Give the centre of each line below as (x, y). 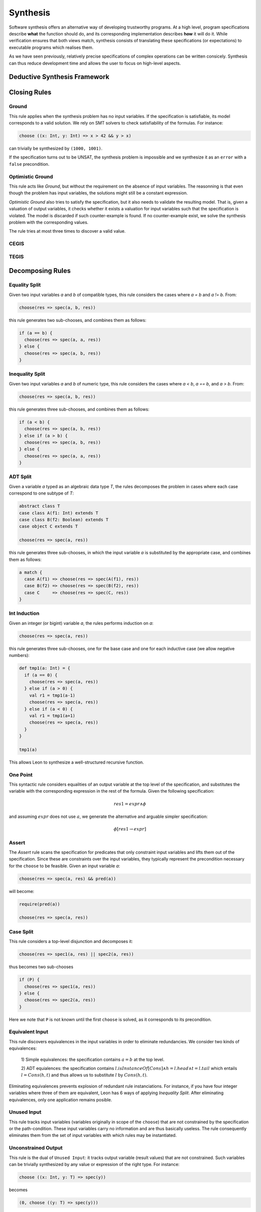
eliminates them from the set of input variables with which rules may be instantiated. (93, 1135)
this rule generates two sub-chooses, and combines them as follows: (78, 320)
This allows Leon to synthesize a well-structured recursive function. (77, 762)
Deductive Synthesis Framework (59, 77)
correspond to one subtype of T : (42, 493)
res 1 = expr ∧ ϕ (130, 804)
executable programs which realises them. (51, 47)
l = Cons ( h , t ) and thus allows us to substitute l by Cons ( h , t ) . (84, 1075)
